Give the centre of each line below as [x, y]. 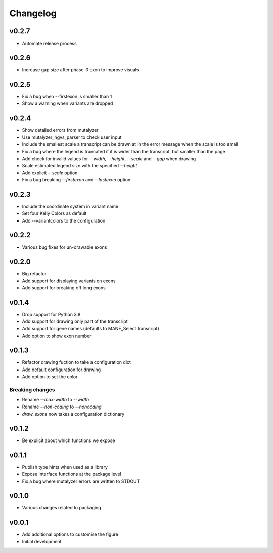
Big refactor [34, 274]
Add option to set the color [50, 376]
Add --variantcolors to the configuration [64, 220]
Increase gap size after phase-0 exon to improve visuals [80, 70]
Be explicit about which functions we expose [69, 440]
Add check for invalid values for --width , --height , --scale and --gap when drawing [109, 158]
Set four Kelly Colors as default [54, 213]
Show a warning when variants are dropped [67, 103]
